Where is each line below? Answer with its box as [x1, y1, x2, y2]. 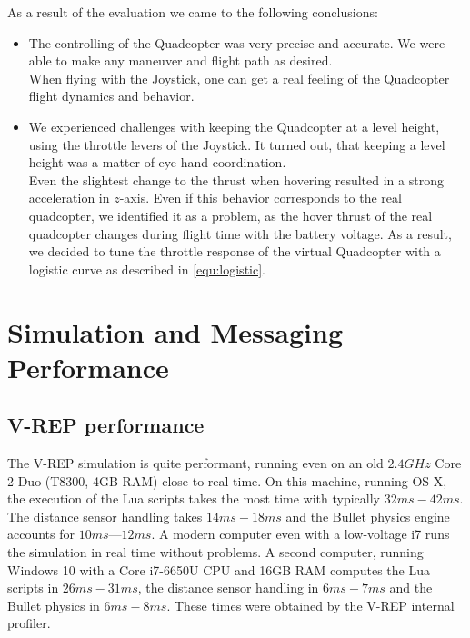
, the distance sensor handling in [137, 578, 319, 597]
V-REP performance [7, 411, 205, 439]
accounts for [7, 524, 75, 543]
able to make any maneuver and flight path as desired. [28, 51, 333, 70]
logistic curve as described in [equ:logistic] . [28, 259, 265, 278]
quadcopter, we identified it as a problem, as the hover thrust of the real [28, 205, 433, 224]
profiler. [7, 613, 51, 633]
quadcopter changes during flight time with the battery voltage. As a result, [28, 224, 452, 243]
